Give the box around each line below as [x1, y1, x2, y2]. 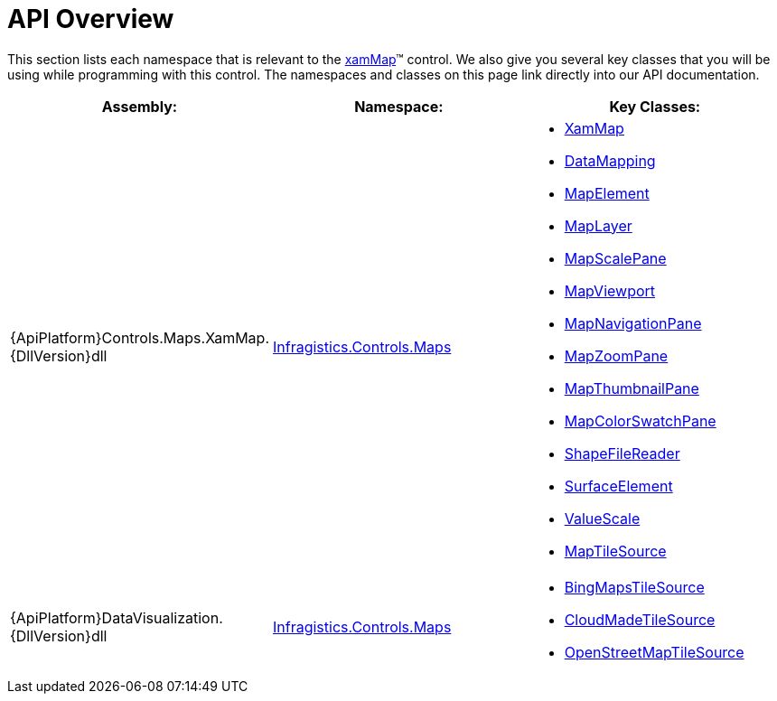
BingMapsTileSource [564, 577, 705, 596]
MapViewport [564, 281, 656, 300]
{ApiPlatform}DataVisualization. [10, 608, 223, 627]
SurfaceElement [564, 476, 673, 495]
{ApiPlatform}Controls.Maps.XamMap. [10, 328, 269, 347]
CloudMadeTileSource [564, 610, 716, 629]
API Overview [7, 4, 174, 34]
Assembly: [101, 97, 178, 116]
